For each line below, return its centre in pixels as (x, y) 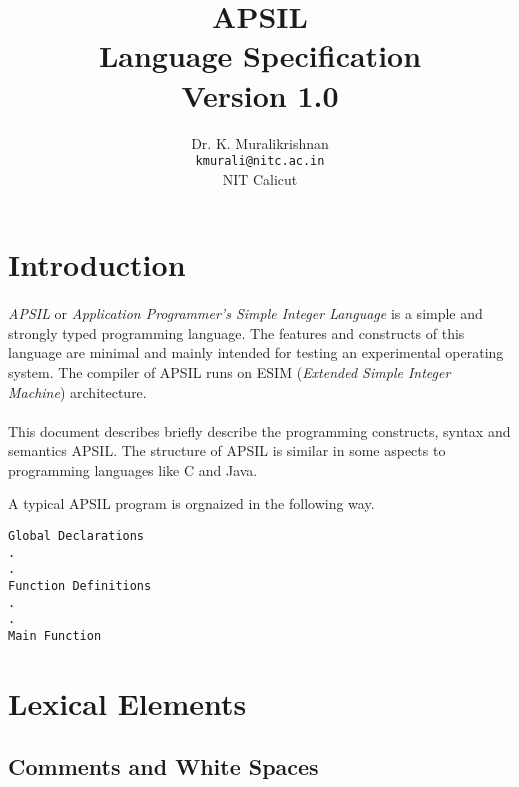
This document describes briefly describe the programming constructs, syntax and (259, 430)
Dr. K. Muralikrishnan (260, 142)
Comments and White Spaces (163, 766)
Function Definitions (80, 586)
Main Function (55, 636)
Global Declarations (76, 536)
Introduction (97, 264)
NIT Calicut (260, 178)
